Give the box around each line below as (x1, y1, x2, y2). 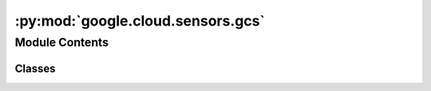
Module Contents (14, 35, 109, 49)
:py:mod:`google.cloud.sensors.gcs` (14, 12, 265, 30)
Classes (14, 61, 56, 75)
